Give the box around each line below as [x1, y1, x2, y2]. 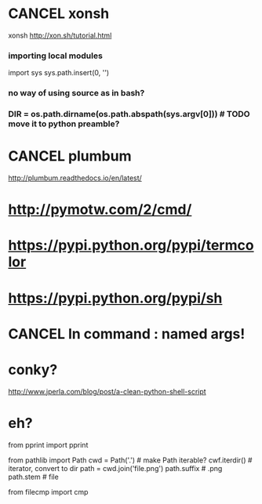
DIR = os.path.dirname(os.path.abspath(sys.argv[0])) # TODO [8, 109, 250, 120]
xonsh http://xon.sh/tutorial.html [8, 31, 112, 40]
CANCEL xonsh [8, 5, 110, 23]
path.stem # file [8, 472, 59, 481]
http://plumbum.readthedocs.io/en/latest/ [8, 173, 143, 183]
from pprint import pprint [8, 440, 89, 449]
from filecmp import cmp [8, 487, 89, 496]
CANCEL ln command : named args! [8, 325, 246, 343]
